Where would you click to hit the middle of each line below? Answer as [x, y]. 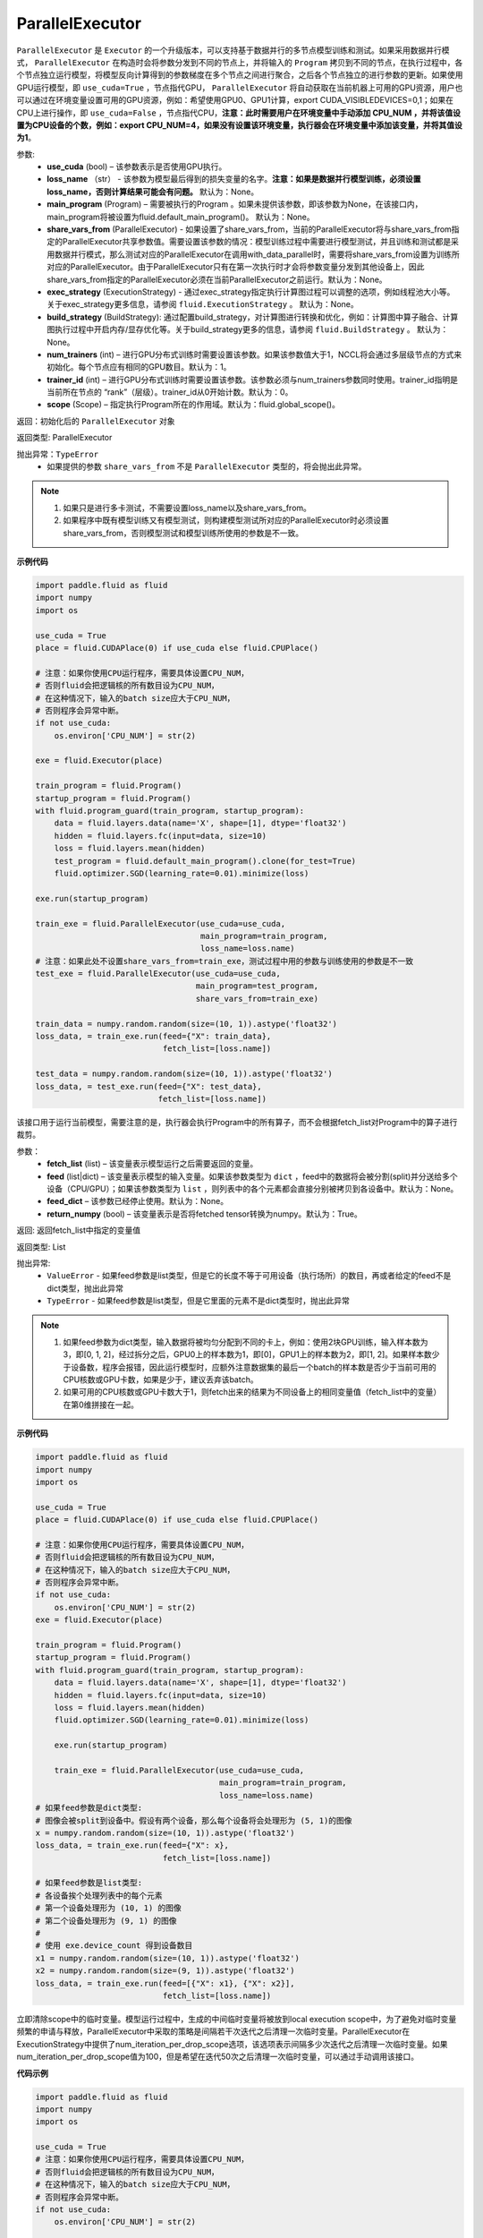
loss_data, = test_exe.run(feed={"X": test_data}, [149, 1086]
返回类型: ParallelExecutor [64, 438]
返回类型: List [41, 1247]
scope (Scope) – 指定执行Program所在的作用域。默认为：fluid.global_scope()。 [193, 405]
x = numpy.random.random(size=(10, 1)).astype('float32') [165, 1832]
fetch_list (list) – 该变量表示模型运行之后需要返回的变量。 [153, 1164]
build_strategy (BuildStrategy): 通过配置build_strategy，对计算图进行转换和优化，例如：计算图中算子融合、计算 [253, 317]
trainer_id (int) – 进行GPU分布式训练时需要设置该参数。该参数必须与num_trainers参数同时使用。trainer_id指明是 [252, 380]
